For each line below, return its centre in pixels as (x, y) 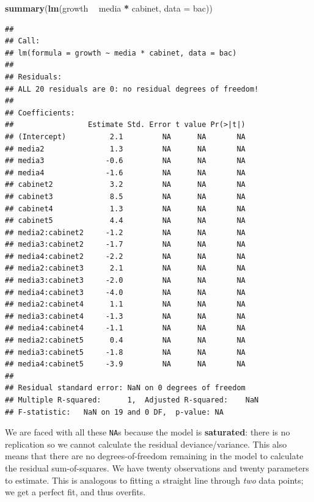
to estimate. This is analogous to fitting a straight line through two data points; (154, 480)
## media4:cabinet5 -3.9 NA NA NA (125, 364)
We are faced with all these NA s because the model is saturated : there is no (148, 432)
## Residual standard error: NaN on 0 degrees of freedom (125, 388)
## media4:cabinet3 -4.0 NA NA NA (125, 292)
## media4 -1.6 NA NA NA (125, 173)
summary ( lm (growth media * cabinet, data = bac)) (109, 8)
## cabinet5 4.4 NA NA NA (125, 221)
